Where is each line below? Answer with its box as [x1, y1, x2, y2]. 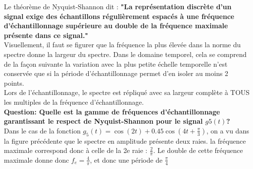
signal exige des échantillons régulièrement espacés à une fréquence [4, 11, 234, 21]
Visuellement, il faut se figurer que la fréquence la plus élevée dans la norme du [4, 39, 241, 50]
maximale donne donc [4, 154, 69, 165]
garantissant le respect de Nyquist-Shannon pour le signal [4, 116, 203, 126]
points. [4, 77, 24, 88]
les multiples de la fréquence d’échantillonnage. [4, 96, 144, 107]
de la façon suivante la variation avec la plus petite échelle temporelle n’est [4, 58, 228, 69]
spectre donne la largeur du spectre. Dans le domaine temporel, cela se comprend [4, 49, 247, 59]
